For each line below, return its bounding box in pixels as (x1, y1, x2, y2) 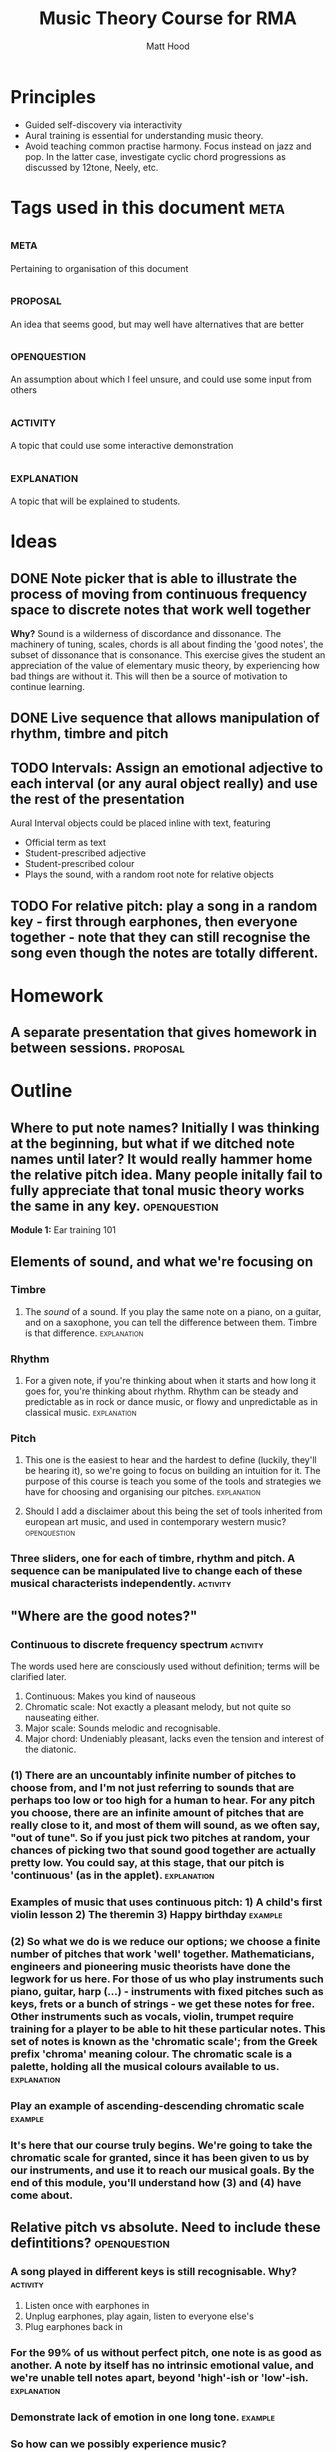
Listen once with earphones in (24, 2300, 150, 2312)
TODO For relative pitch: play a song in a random (10, 897, 318, 914)
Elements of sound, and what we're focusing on (10, 1253, 314, 1270)
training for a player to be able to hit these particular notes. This (10, 2022, 326, 2036)
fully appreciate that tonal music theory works (10, 1182, 305, 1199)
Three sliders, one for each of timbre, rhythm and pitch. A (10, 1552, 296, 1566)
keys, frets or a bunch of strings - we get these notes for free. (10, 1997, 315, 2011)
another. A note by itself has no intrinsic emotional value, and (10, 2358, 315, 2372)
